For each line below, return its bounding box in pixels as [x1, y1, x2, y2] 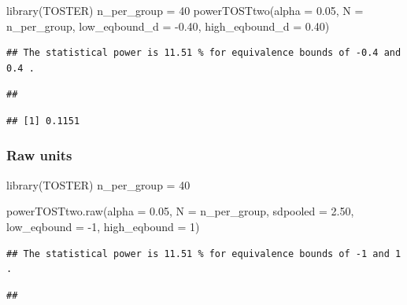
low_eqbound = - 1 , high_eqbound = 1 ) [6, 218, 200, 234]
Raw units [6, 145, 72, 165]
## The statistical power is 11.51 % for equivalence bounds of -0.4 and [6, 47, 401, 59]
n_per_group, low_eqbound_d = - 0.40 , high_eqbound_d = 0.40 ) [6, 17, 330, 34]
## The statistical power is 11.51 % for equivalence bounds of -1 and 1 [6, 248, 401, 259]
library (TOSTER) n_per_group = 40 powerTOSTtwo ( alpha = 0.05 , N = [6, 2, 364, 18]
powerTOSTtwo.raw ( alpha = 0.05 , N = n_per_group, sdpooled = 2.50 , [6, 203, 354, 219]
